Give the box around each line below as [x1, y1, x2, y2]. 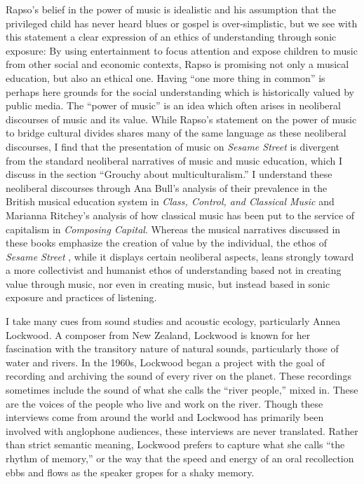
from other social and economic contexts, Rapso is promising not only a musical [6, 57, 349, 71]
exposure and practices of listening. [6, 290, 157, 305]
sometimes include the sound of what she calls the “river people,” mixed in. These [6, 382, 358, 397]
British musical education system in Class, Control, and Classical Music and [6, 194, 335, 209]
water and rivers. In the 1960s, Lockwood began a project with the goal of [6, 354, 325, 369]
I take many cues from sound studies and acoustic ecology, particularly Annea [6, 314, 341, 329]
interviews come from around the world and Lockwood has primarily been [6, 410, 324, 424]
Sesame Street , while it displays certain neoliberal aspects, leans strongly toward [6, 249, 354, 263]
